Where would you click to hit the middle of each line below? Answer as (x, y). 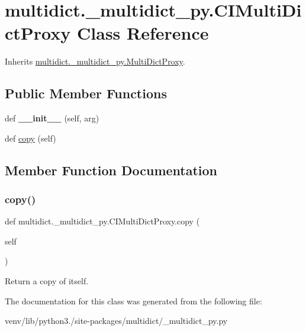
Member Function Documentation (111, 170)
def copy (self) (30, 138)
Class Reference (143, 33)
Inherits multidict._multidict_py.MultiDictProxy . (95, 61)
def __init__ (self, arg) (52, 118)
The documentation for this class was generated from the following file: (133, 301)
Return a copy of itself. (47, 281)
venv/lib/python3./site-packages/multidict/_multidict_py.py (116, 321)
